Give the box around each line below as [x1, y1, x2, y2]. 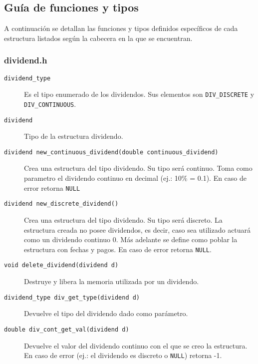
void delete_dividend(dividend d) [4, 262, 119, 269]
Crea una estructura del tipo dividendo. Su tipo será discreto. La [24, 214, 223, 225]
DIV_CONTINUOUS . [24, 98, 76, 109]
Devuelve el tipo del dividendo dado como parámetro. [24, 308, 188, 319]
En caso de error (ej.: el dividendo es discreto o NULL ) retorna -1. [24, 350, 222, 361]
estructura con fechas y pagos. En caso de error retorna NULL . [24, 244, 212, 254]
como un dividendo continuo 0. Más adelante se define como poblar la [24, 234, 238, 245]
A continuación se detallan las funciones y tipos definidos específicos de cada [4, 23, 238, 33]
